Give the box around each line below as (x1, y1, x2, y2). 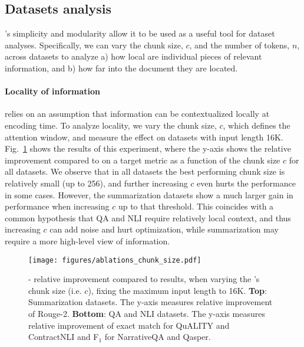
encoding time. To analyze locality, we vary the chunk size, (5, 119, 217, 131)
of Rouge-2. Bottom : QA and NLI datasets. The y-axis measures (28, 307, 265, 319)
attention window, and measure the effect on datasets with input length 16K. (5, 130, 283, 143)
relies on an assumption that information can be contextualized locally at (5, 107, 270, 120)
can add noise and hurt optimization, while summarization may (49, 223, 279, 235)
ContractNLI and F (28, 330, 99, 343)
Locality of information (5, 85, 101, 97)
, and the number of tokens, (189, 38, 290, 51)
